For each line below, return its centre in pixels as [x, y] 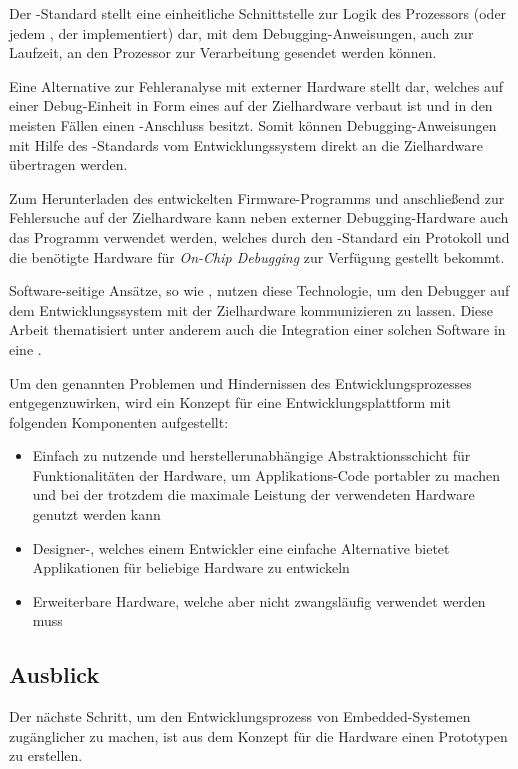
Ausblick [54, 674]
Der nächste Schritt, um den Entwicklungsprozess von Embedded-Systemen [240, 716]
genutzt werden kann [96, 514]
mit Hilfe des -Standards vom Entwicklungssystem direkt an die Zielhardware [246, 144]
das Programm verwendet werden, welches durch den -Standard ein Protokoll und [259, 236]
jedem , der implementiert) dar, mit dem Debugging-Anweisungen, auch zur [241, 32]
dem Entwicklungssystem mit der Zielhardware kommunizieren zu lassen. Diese [251, 309]
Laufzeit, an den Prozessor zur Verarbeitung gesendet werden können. [223, 52]
